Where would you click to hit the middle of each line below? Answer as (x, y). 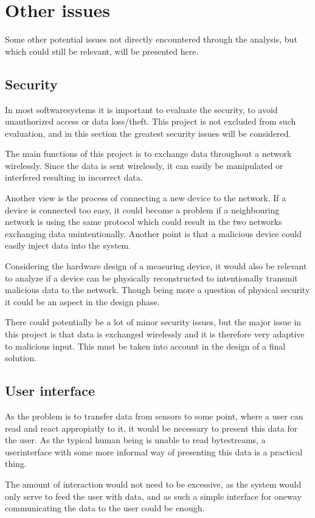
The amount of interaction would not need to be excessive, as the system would (153, 484)
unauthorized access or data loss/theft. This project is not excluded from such (151, 121)
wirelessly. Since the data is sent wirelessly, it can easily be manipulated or (144, 165)
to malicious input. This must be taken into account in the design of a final (145, 346)
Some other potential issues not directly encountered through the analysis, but (151, 39)
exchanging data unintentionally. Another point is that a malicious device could (153, 233)
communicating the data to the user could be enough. (105, 508)
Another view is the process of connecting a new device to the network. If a (146, 198)
